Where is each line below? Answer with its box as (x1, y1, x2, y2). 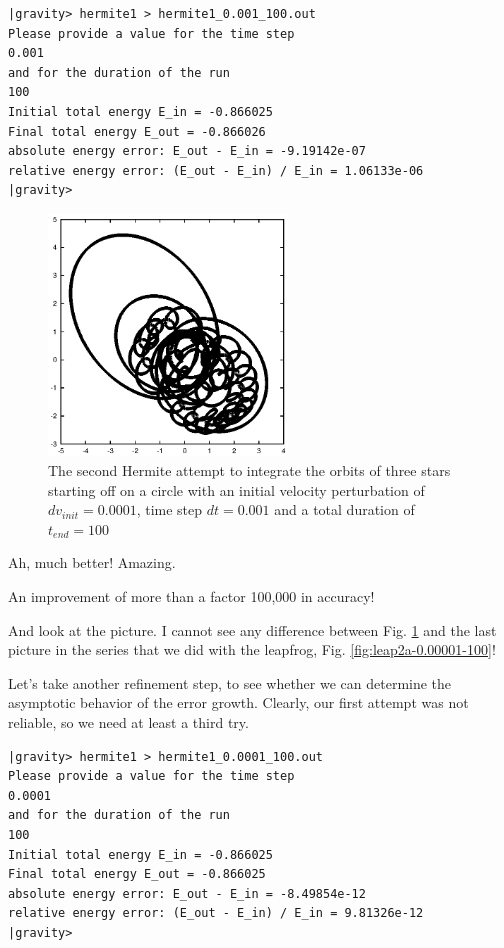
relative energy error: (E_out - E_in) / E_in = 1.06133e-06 (8, 163, 424, 178)
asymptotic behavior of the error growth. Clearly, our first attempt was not (8, 692, 469, 713)
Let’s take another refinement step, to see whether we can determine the (8, 672, 452, 693)
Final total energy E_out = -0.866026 (8, 124, 266, 139)
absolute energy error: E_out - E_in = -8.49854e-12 (8, 886, 366, 901)
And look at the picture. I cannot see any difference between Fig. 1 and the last (8, 619, 497, 640)
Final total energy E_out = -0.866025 (8, 867, 266, 882)
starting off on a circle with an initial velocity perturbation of (48, 479, 425, 500)
